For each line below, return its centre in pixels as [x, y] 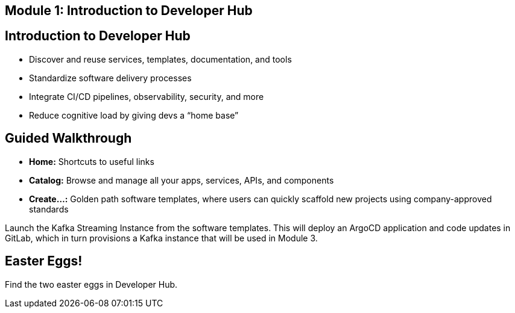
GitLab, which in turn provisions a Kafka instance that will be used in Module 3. [161, 238]
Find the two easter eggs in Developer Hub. [91, 284]
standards [49, 209]
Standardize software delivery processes [110, 78]
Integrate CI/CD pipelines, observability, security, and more [147, 96]
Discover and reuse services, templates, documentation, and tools [160, 59]
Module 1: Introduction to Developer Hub [129, 11]
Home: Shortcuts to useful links [92, 161]
